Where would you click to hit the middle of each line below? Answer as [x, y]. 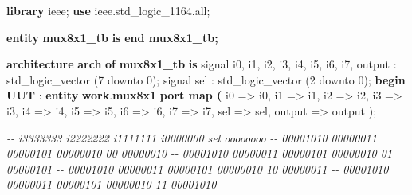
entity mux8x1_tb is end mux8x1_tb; [112, 37]
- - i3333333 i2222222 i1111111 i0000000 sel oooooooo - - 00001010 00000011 [192, 137]
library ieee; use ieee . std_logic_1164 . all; [108, 10]
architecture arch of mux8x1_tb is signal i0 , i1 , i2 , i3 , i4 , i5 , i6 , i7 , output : [202, 64]
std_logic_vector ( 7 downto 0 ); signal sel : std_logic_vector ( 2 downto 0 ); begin [206, 79]
